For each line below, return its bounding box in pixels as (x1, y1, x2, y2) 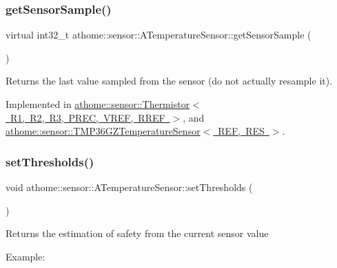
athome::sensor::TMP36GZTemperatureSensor (6, 124, 201, 138)
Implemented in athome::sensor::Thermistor (6, 97, 190, 111)
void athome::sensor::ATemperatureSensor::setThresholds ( (6, 180, 253, 194)
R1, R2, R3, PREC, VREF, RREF (10, 110, 165, 124)
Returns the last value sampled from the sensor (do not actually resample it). (6, 74, 333, 88)
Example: (6, 249, 45, 263)
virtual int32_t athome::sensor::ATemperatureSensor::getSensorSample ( (6, 27, 312, 42)
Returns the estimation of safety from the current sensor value (6, 226, 269, 241)
